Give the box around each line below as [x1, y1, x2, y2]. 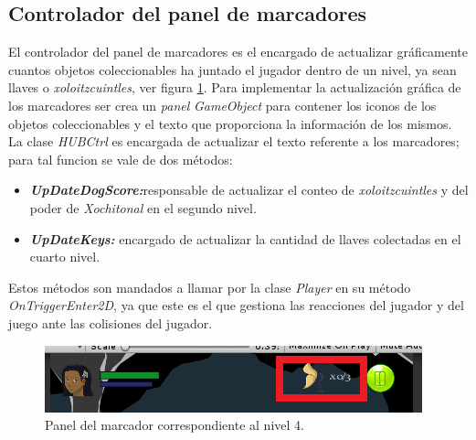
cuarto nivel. [29, 247, 100, 266]
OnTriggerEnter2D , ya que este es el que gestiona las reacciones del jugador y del [8, 295, 464, 315]
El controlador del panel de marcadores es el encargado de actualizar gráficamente [8, 42, 469, 61]
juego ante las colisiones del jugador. [8, 313, 213, 332]
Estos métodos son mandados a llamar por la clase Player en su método [8, 277, 411, 296]
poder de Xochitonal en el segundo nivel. [29, 198, 257, 217]
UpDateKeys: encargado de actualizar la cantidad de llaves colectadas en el [29, 229, 461, 248]
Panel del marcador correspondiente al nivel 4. [45, 415, 304, 435]
